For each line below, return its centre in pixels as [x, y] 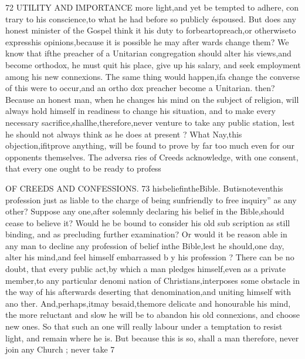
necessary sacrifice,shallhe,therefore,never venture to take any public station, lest [150, 122]
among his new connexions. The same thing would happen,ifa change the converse [152, 76]
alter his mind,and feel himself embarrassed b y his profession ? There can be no [150, 257]
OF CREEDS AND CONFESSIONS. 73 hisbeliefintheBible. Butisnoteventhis [144, 188]
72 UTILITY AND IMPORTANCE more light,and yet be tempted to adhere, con [152, 7]
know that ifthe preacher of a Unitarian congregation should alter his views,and [148, 53]
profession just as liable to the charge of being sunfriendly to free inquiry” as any [151, 199]
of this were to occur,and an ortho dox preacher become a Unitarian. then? [140, 88]
